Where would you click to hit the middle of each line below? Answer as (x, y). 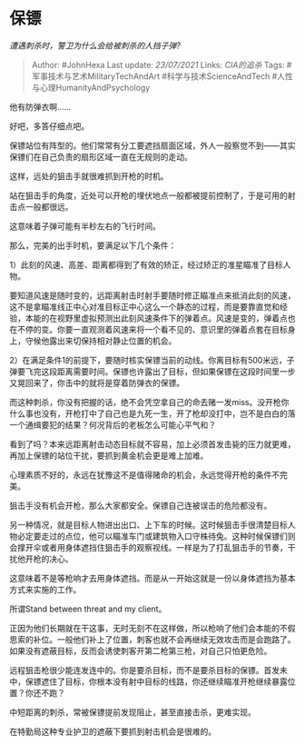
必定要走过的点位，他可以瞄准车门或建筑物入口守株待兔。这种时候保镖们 (152, 536)
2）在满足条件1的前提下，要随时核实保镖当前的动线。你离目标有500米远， (148, 360)
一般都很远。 (49, 206)
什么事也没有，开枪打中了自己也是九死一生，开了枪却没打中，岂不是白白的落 (152, 413)
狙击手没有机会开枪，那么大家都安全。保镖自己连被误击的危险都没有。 (141, 505)
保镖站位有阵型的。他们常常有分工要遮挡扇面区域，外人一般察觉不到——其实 (152, 145)
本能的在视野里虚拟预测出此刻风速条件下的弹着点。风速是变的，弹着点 (156, 318)
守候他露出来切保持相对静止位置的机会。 (101, 341)
